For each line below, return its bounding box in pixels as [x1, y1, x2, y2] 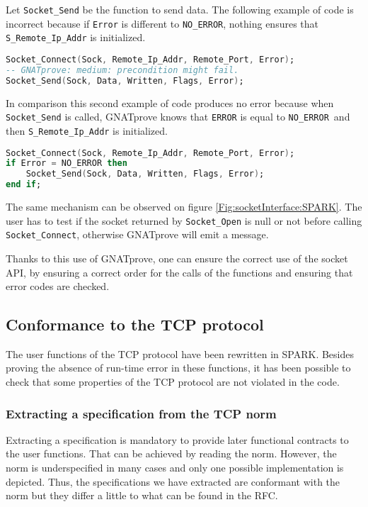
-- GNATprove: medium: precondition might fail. [6, 65, 239, 75]
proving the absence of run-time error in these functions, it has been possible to [6, 360, 351, 375]
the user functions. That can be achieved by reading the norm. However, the [6, 446, 337, 461]
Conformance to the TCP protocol [6, 313, 264, 335]
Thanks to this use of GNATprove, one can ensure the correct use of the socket [6, 250, 348, 265]
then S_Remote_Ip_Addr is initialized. [6, 123, 168, 138]
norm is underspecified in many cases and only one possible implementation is [6, 460, 344, 475]
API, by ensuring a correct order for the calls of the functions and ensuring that [6, 264, 353, 279]
